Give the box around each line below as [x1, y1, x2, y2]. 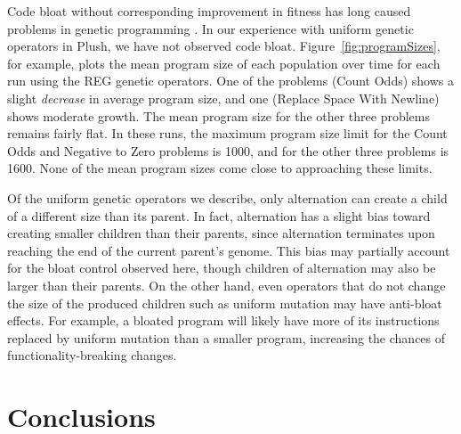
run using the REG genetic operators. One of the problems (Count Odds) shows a [7, 71, 454, 90]
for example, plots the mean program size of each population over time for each [7, 53, 441, 72]
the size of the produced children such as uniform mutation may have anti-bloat [7, 293, 442, 312]
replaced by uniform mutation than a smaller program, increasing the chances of [7, 328, 446, 347]
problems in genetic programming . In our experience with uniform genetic [7, 19, 414, 37]
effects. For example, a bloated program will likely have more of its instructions [7, 311, 440, 330]
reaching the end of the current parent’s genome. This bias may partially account [7, 241, 450, 259]
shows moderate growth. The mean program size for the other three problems [7, 106, 431, 125]
